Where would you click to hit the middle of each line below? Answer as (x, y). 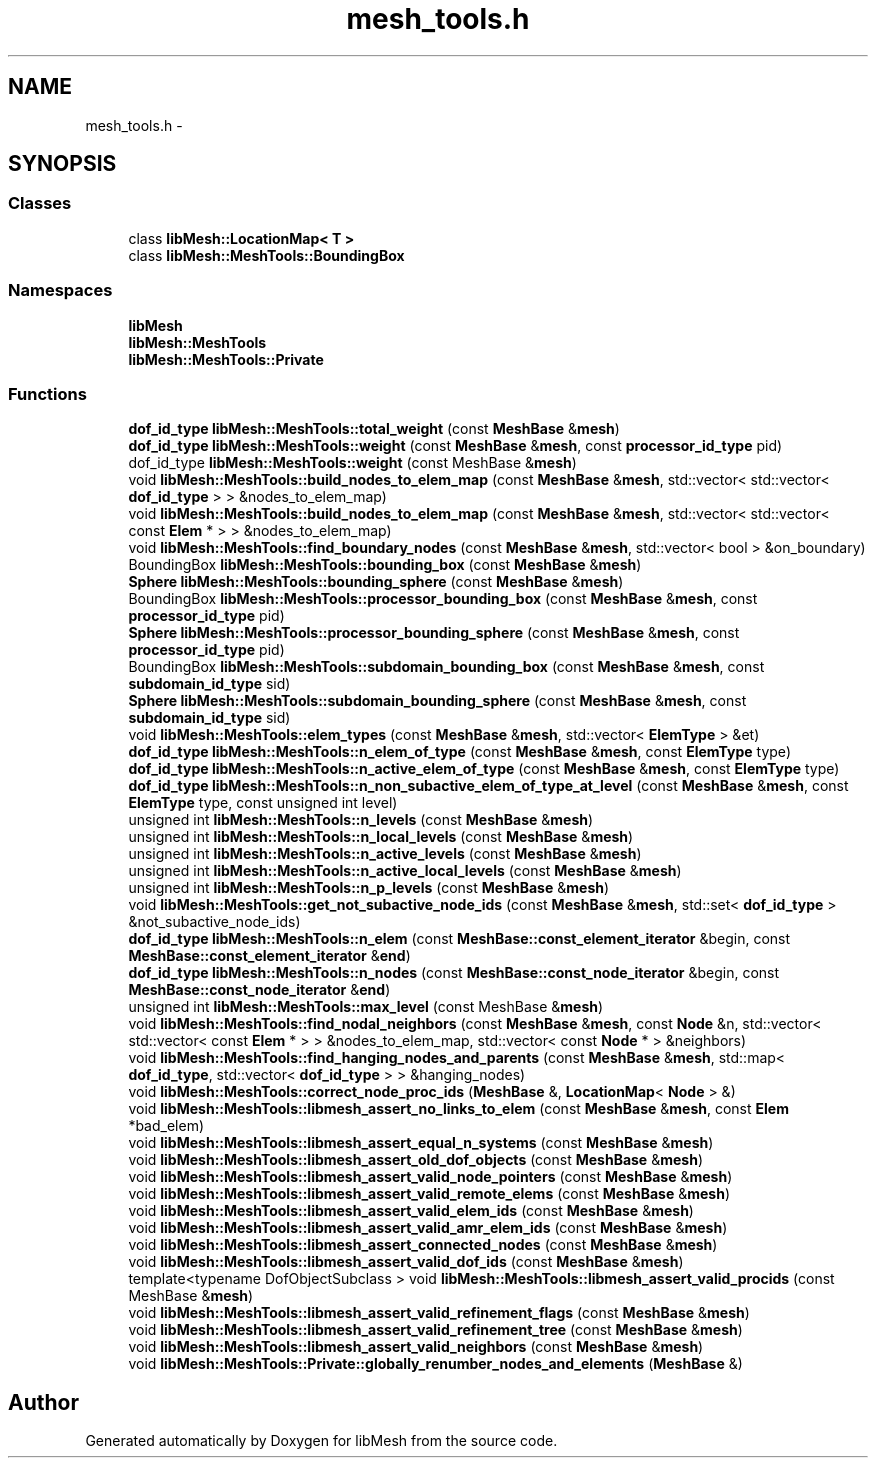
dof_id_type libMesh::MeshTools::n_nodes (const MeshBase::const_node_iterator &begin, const (454, 973)
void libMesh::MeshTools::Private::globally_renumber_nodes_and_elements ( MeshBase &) (435, 1364)
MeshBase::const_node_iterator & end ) (259, 990)
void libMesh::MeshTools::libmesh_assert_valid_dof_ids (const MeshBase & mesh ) (406, 1262)
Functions (47, 393)
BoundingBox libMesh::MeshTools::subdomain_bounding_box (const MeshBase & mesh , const (446, 667)
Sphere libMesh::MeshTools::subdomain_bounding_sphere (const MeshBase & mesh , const (437, 701)
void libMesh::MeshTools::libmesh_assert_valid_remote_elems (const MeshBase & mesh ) (429, 1194)
